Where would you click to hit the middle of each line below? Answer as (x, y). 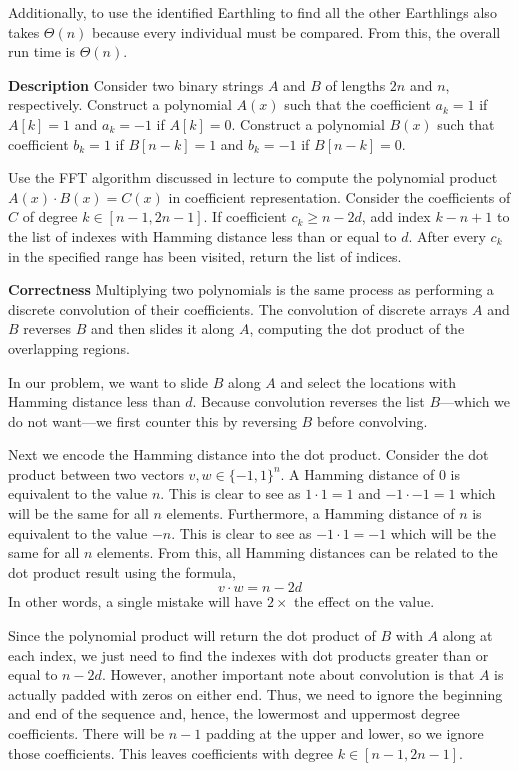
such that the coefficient (357, 104)
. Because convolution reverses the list (308, 401)
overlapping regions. (69, 347)
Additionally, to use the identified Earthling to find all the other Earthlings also (252, 12)
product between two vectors (96, 473)
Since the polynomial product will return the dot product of (192, 635)
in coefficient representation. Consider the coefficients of (339, 196)
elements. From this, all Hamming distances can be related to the (297, 552)
